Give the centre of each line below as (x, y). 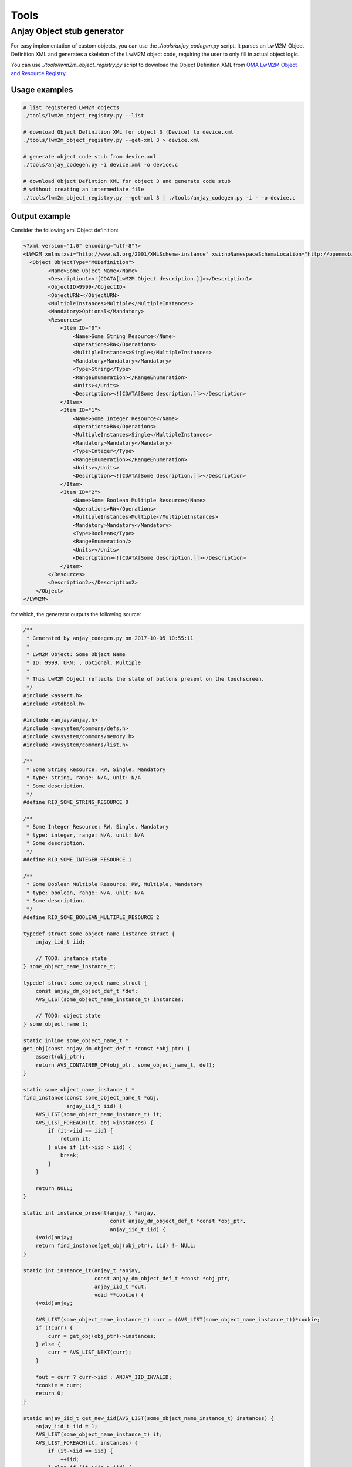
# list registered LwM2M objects (71, 107)
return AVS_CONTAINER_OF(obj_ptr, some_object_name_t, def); (125, 1065)
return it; (76, 1139)
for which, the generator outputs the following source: (76, 614)
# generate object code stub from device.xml (90, 156)
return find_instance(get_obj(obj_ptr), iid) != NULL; (116, 1246)
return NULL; (54, 1188)
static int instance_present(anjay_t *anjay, (90, 1213)
